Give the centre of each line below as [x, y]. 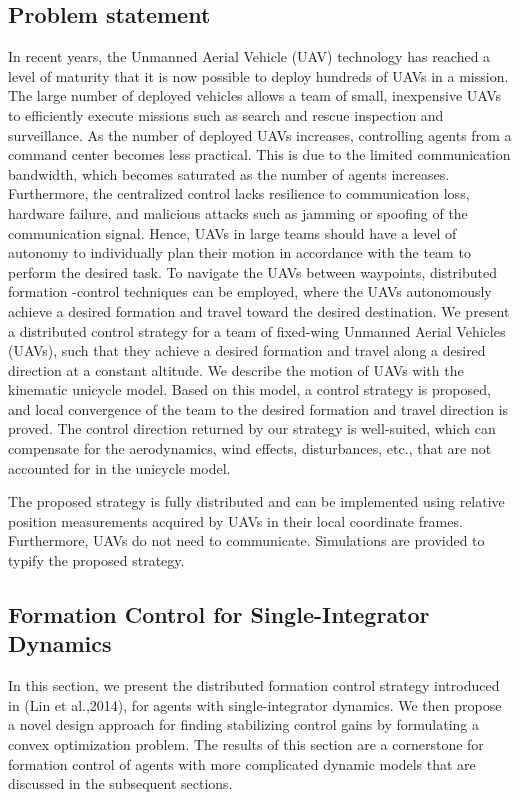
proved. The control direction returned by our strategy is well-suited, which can [252, 428]
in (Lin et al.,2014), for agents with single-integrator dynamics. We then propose [255, 704]
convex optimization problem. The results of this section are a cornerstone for [246, 744]
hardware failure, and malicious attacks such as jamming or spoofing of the [238, 212]
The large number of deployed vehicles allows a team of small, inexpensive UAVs [255, 95]
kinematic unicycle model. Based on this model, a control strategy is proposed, [249, 389]
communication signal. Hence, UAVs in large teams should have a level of [232, 232]
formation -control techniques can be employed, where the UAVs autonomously [250, 291]
